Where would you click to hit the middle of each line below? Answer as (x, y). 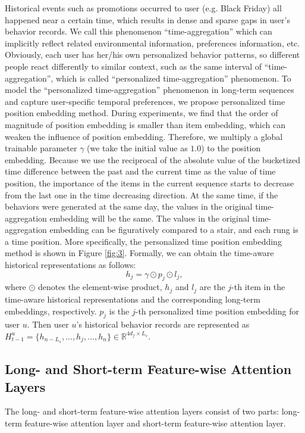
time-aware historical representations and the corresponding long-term (133, 299)
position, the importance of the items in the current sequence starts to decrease (150, 183)
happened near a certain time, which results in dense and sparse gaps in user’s (147, 19)
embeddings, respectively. (51, 311)
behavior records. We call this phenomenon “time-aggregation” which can (139, 31)
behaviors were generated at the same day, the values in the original (129, 206)
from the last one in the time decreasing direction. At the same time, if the (142, 194)
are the (212, 287)
